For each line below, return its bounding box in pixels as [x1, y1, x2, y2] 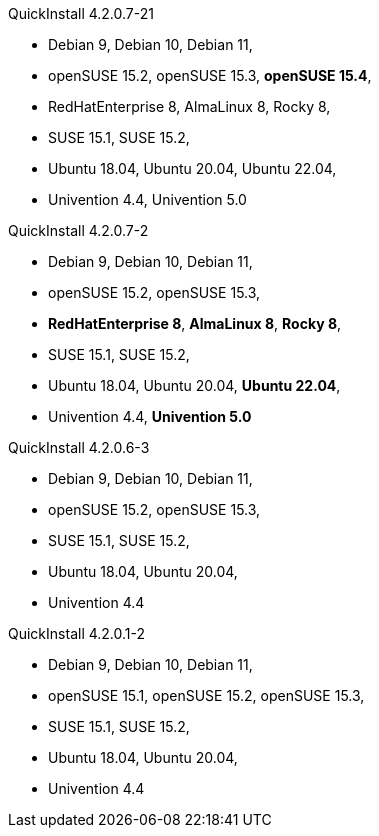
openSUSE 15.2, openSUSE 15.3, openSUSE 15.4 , [48, 67, 372, 84]
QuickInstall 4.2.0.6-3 [8, 439, 150, 456]
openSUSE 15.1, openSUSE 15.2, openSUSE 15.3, [48, 687, 365, 704]
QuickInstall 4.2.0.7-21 [8, 5, 154, 22]
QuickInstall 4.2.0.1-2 [8, 625, 146, 642]
